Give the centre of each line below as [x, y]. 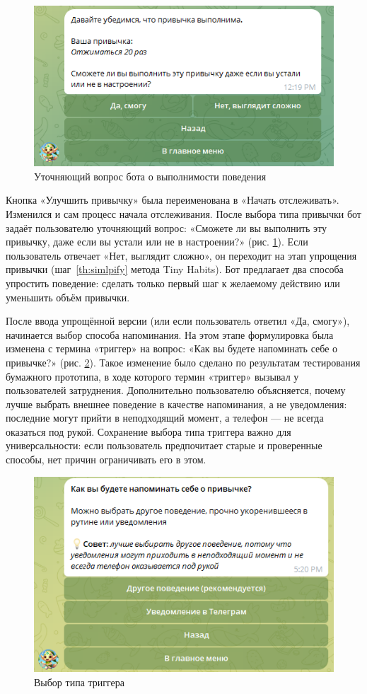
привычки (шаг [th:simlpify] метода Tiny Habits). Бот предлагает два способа [175, 269]
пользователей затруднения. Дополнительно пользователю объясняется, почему [176, 390]
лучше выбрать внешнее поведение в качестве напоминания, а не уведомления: [176, 404]
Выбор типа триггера [80, 682]
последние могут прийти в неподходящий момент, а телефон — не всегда [165, 418]
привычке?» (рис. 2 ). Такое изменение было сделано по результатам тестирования [183, 362]
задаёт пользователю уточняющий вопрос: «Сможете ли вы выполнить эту [167, 227]
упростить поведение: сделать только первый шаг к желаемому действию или [173, 283]
